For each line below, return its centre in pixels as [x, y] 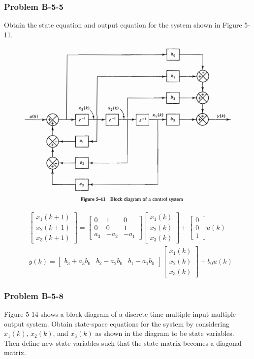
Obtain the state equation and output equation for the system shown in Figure [123, 25]
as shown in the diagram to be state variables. [165, 333]
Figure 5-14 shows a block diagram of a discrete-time [84, 314]
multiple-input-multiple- [202, 314]
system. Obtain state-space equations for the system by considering [128, 323]
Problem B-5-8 [34, 295]
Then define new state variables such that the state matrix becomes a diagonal [123, 343]
